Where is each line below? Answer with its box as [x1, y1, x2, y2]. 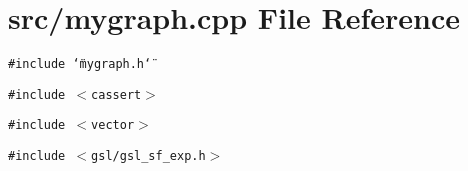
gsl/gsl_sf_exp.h [91, 149, 206, 164]
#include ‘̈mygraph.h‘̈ [8, 57, 152, 72]
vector [91, 118, 135, 133]
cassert [91, 87, 142, 102]
